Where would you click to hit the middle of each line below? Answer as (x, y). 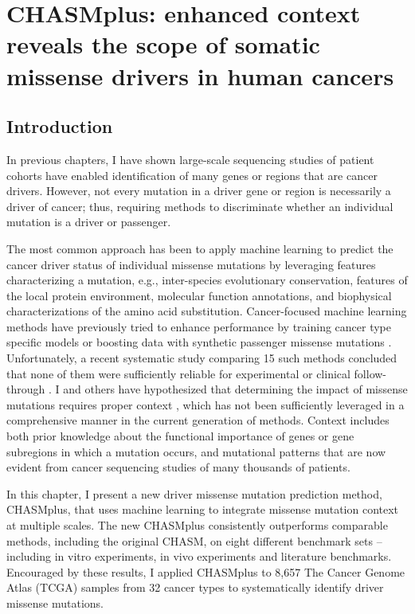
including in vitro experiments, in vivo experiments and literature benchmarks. (199, 556)
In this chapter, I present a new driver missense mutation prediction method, (194, 493)
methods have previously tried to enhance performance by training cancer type (199, 326)
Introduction (60, 126)
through (26, 389)
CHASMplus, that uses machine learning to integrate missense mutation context (203, 509)
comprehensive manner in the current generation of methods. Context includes (198, 420)
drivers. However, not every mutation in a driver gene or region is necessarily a (199, 191)
